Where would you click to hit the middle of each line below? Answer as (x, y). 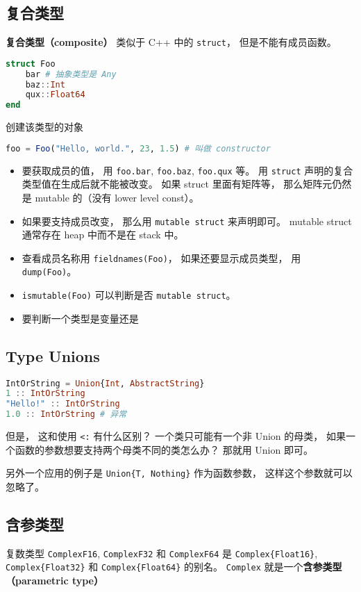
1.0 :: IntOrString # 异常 (66, 414)
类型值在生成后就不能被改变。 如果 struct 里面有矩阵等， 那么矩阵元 (177, 184)
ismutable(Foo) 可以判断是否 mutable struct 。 (129, 295)
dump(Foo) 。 (49, 271)
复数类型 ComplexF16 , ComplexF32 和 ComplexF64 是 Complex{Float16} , (162, 553)
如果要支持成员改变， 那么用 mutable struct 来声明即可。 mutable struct (187, 221)
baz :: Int (45, 84)
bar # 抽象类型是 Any (71, 74)
